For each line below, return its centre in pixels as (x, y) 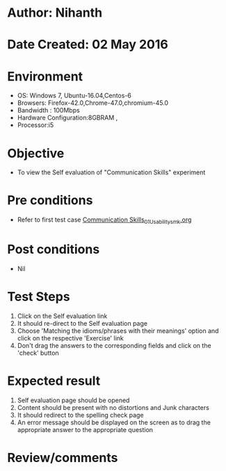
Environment (45, 76)
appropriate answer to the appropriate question (85, 429)
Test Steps (39, 297)
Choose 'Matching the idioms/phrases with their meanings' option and (118, 331)
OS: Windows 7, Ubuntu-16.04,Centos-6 (74, 96)
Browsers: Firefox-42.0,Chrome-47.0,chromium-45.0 (93, 103)
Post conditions (54, 250)
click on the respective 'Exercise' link (70, 338)
